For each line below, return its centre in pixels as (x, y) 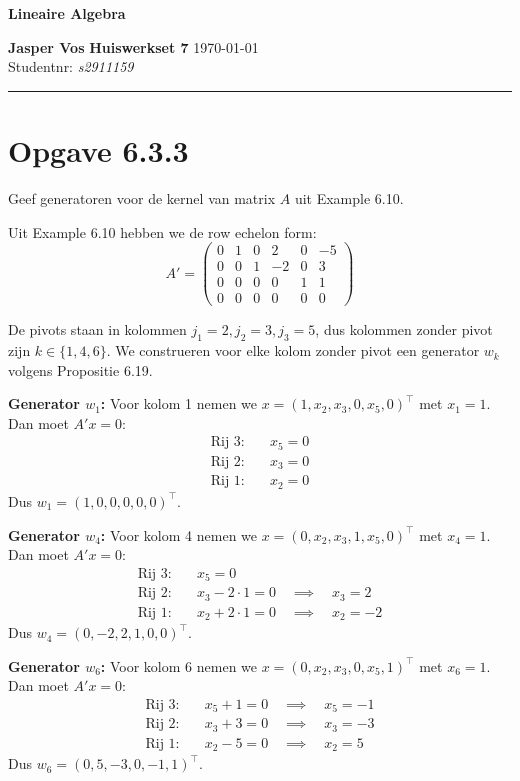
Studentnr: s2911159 (71, 66)
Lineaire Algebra (67, 13)
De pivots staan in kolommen (97, 329)
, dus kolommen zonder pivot (404, 329)
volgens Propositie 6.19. (80, 369)
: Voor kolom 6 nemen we (179, 665)
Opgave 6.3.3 (98, 149)
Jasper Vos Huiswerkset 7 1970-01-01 (133, 46)
